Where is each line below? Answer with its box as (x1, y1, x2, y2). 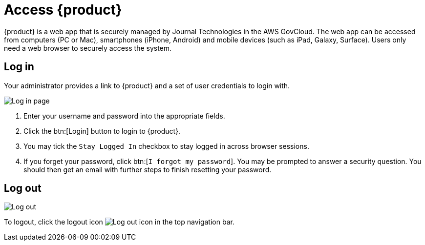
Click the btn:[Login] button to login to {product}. (23, 126, 181, 135)
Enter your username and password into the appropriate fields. (23, 111, 225, 120)
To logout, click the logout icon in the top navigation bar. (4, 218, 234, 226)
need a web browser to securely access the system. (4, 43, 172, 52)
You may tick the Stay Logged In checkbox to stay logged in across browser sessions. (23, 142, 309, 150)
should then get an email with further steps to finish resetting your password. (23, 165, 272, 174)
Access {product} (4, 1, 122, 18)
